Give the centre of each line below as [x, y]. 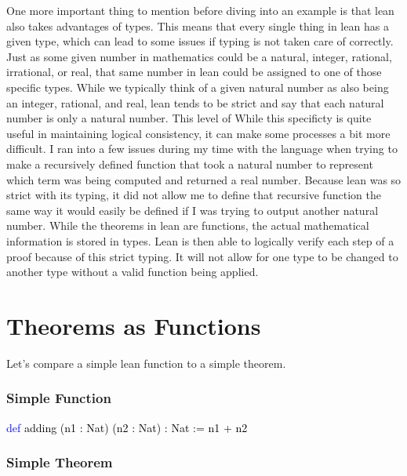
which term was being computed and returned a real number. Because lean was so [204, 179]
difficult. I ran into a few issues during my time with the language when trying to [202, 149]
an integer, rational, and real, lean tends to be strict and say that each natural [195, 102]
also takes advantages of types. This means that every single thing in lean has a [198, 25]
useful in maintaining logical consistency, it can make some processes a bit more [198, 133]
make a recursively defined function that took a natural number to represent [190, 164]
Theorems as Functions [134, 325]
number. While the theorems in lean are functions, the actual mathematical [188, 225]
